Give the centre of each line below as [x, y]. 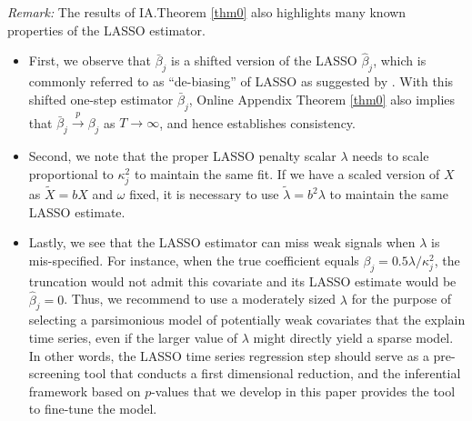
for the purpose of [402, 299]
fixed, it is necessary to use [204, 194]
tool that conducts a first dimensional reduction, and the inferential [272, 373]
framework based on [85, 391]
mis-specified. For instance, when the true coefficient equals [194, 260]
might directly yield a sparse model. [353, 337]
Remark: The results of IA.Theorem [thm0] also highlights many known [207, 12]
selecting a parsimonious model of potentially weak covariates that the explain [247, 320]
